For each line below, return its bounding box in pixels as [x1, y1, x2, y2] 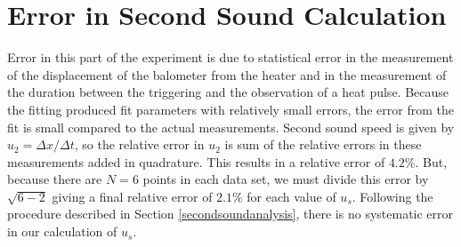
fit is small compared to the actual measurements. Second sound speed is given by [7, 117, 455, 136]
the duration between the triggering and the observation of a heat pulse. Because [7, 83, 449, 101]
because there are [7, 170, 102, 188]
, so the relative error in [74, 135, 205, 154]
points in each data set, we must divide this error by [142, 170, 429, 188]
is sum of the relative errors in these [224, 135, 422, 154]
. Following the [352, 187, 433, 205]
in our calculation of [7, 222, 117, 241]
